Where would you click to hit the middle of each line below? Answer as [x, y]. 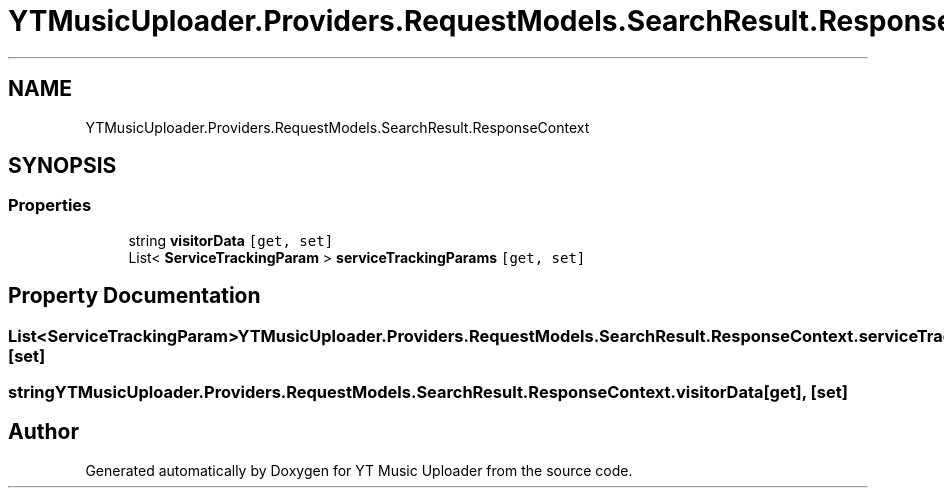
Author [43, 432]
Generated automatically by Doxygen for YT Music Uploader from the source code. [359, 470]
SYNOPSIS [62, 166]
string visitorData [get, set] [231, 240]
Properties [50, 205]
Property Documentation [134, 296]
